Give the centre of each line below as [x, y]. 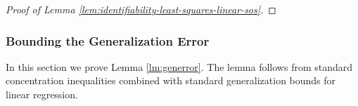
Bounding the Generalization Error [108, 40]
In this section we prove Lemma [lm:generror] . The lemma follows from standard [179, 66]
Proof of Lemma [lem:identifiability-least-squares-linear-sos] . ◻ [141, 9]
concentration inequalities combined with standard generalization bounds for [171, 80]
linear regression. [42, 94]
